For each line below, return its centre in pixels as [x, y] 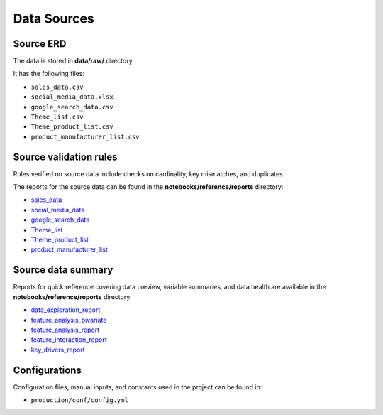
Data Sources [54, 18]
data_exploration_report [66, 310]
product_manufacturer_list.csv [85, 136]
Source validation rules [65, 157]
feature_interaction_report [69, 340]
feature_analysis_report [65, 330]
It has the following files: [49, 74]
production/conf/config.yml [80, 400]
